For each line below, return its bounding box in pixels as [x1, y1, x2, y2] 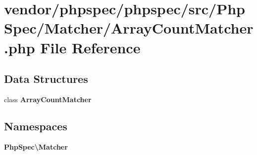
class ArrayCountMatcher [4, 94, 92, 104]
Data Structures [4, 71, 88, 86]
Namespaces [4, 118, 67, 133]
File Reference [40, 37, 141, 57]
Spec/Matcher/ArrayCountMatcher [4, 18, 254, 38]
